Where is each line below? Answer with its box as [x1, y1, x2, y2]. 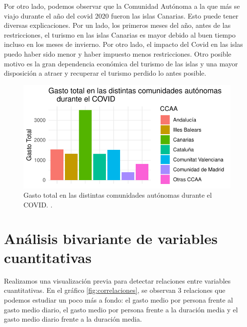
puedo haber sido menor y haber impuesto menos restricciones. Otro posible [4, 48, 231, 59]
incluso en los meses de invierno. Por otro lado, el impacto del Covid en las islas [4, 39, 243, 49]
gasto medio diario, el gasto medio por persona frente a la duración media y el [4, 304, 238, 314]
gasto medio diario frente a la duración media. [4, 314, 142, 324]
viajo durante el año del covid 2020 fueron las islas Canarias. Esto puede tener [4, 10, 239, 20]
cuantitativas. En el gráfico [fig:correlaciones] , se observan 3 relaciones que [4, 285, 226, 295]
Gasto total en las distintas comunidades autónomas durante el [23, 190, 212, 200]
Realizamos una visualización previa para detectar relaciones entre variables [4, 275, 231, 286]
